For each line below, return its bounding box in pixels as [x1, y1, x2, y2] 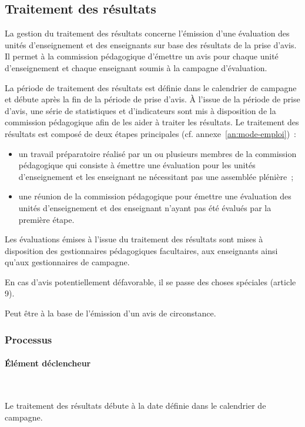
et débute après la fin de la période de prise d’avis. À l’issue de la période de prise [5, 93, 300, 105]
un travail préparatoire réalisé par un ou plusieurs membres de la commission [18, 147, 297, 159]
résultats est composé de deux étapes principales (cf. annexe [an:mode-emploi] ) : [5, 127, 296, 139]
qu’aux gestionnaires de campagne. [5, 256, 130, 268]
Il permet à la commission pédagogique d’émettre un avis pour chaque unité [5, 50, 279, 62]
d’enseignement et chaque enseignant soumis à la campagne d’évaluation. [5, 61, 267, 74]
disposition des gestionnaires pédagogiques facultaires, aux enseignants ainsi [5, 244, 278, 256]
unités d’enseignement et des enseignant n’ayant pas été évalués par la [18, 201, 272, 213]
